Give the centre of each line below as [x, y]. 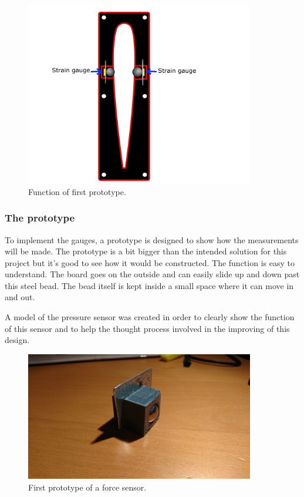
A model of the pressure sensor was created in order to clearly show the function [150, 317]
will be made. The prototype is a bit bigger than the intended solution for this [146, 251]
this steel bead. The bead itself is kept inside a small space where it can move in [149, 285]
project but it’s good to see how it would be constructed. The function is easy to [150, 262]
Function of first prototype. [77, 191]
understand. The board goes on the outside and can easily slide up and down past [152, 274]
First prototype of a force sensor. [87, 487]
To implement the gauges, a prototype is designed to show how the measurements [152, 239]
